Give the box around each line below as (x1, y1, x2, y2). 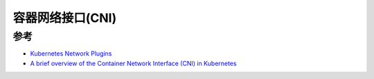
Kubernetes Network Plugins (30, 49, 112, 58)
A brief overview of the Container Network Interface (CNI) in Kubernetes (30, 59, 237, 67)
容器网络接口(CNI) (12, 10, 117, 25)
